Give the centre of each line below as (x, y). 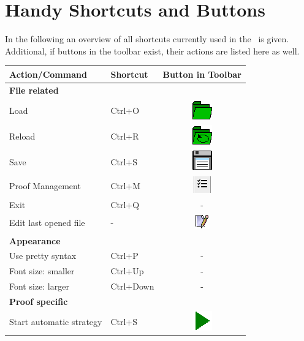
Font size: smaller (42, 271)
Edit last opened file (47, 223)
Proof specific (39, 301)
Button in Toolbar (202, 74)
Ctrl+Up (127, 271)
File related (34, 90)
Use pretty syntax (43, 256)
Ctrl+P (124, 256)
